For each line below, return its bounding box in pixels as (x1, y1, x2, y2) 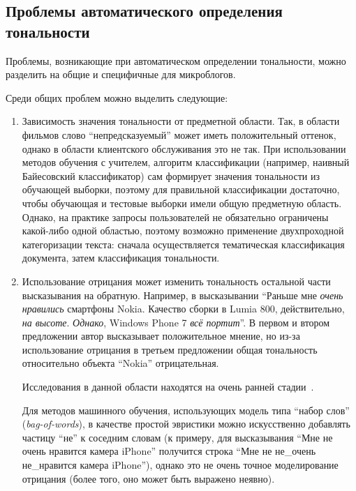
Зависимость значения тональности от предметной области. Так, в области (22, 114, 340, 128)
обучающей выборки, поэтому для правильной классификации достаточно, (22, 182, 340, 197)
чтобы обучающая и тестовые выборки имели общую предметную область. (22, 195, 342, 210)
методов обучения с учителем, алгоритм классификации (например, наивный (22, 155, 350, 169)
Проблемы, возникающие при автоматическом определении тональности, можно (6, 53, 346, 68)
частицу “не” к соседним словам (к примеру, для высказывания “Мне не (22, 430, 333, 444)
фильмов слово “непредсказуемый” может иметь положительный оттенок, (22, 127, 336, 142)
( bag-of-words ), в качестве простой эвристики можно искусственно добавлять (22, 416, 350, 431)
